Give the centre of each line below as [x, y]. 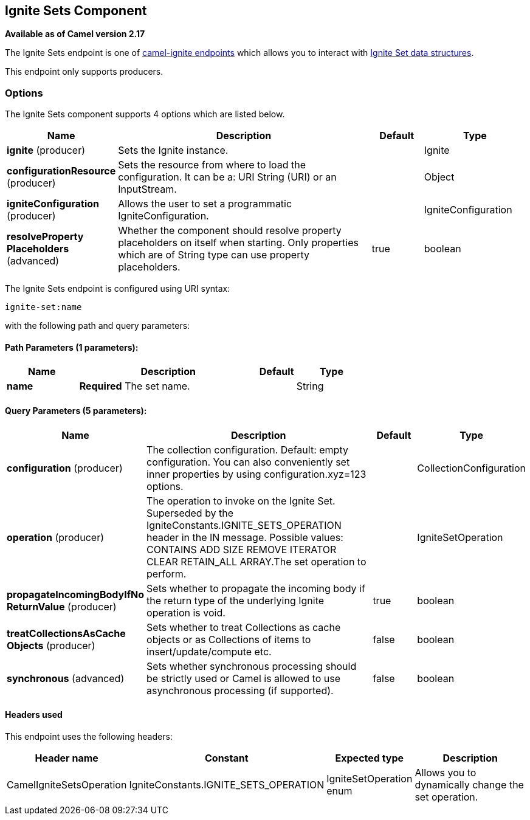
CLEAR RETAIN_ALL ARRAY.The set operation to [256, 561]
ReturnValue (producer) [62, 606]
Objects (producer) [51, 645]
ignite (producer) [46, 150]
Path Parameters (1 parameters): [72, 347]
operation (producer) [56, 537]
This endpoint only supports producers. [84, 72]
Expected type [370, 758]
